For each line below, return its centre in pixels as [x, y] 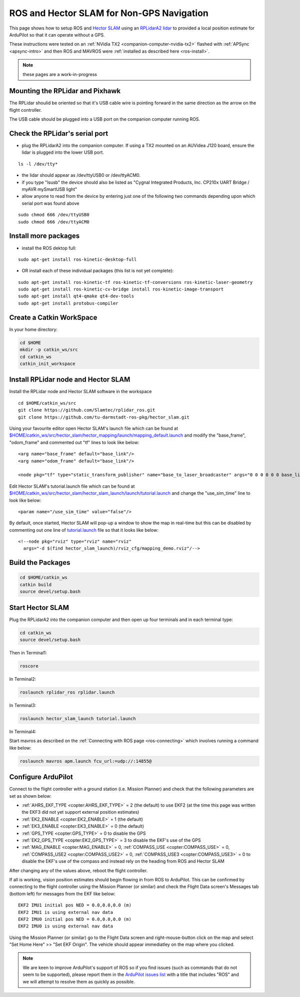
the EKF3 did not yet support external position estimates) [80, 812]
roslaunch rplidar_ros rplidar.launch [67, 693]
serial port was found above [50, 203]
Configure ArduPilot [41, 777]
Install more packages [44, 236]
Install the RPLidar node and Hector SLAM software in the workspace [80, 392]
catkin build [36, 584]
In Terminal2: [23, 679]
